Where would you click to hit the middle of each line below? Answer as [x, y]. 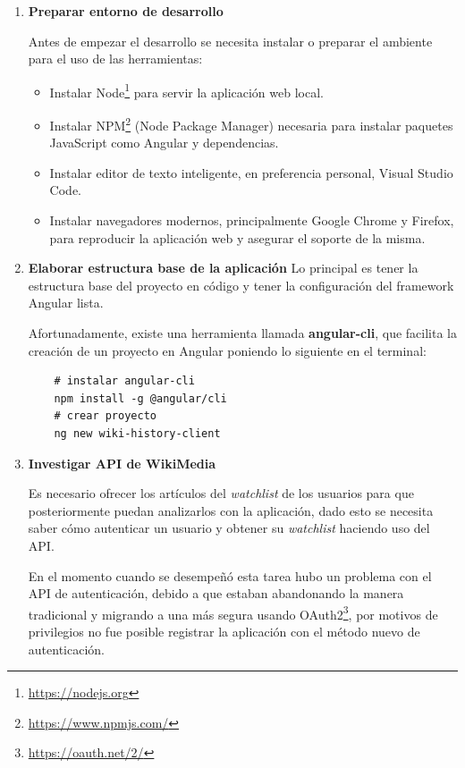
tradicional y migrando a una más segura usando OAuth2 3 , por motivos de [233, 612]
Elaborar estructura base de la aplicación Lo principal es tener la [223, 268]
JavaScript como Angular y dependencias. [164, 143]
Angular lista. [66, 303]
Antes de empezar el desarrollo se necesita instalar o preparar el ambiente [230, 41]
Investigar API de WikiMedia [122, 463]
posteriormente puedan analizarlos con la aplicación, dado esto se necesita [231, 510]
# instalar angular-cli [124, 381]
